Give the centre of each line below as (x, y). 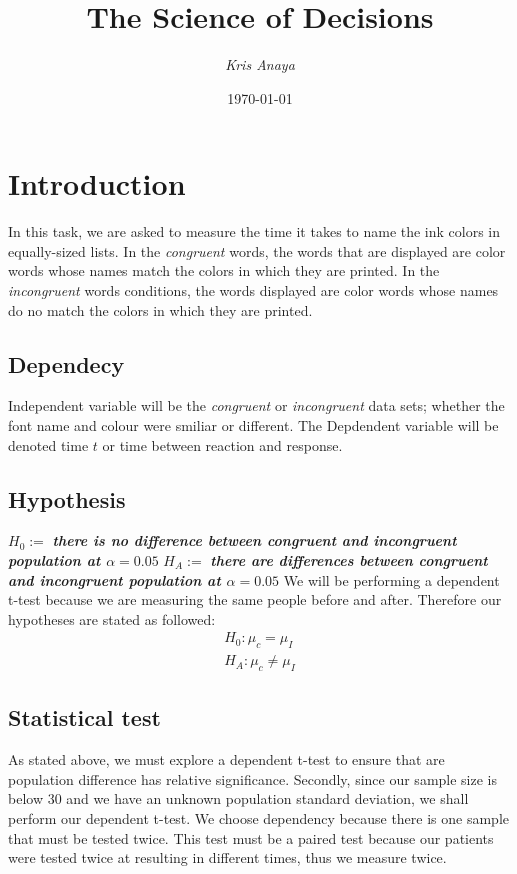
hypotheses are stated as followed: (112, 618)
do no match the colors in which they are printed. (160, 309)
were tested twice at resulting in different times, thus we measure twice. (227, 857)
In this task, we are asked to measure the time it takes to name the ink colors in (254, 231)
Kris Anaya (260, 64)
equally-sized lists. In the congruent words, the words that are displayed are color (257, 250)
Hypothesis (67, 498)
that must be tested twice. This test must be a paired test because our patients (251, 837)
